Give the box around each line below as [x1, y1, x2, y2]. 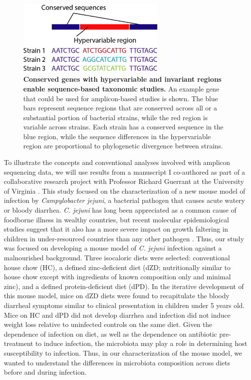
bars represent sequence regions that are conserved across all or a [23, 103, 218, 113]
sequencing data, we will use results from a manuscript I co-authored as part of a [4, 166, 245, 177]
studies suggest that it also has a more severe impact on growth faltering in [4, 224, 228, 234]
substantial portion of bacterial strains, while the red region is [23, 112, 208, 122]
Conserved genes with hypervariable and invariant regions [23, 74, 222, 84]
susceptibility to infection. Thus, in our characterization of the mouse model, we [4, 347, 242, 358]
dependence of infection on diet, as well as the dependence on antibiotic [4, 328, 217, 339]
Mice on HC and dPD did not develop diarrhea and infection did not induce [4, 309, 231, 320]
